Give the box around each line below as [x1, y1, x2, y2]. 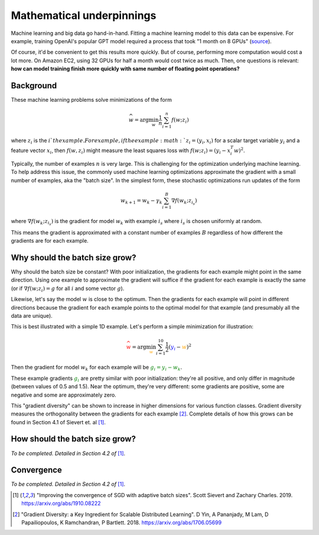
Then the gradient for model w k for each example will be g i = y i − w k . [11, 364, 183, 372]
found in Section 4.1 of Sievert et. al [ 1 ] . [11, 418, 106, 426]
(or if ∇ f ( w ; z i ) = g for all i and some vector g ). [11, 285, 125, 293]
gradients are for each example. [11, 237, 89, 244]
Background [11, 80, 57, 91]
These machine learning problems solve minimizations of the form [11, 96, 172, 104]
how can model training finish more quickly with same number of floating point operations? [11, 65, 240, 72]
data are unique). [11, 312, 53, 320]
